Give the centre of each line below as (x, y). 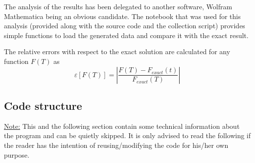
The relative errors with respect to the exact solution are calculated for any (117, 51)
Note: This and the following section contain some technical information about (122, 126)
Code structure (43, 105)
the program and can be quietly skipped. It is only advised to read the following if (127, 135)
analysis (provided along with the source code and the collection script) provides (125, 26)
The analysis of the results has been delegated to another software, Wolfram (118, 6)
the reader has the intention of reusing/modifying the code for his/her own (116, 145)
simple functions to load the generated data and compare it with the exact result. (126, 35)
